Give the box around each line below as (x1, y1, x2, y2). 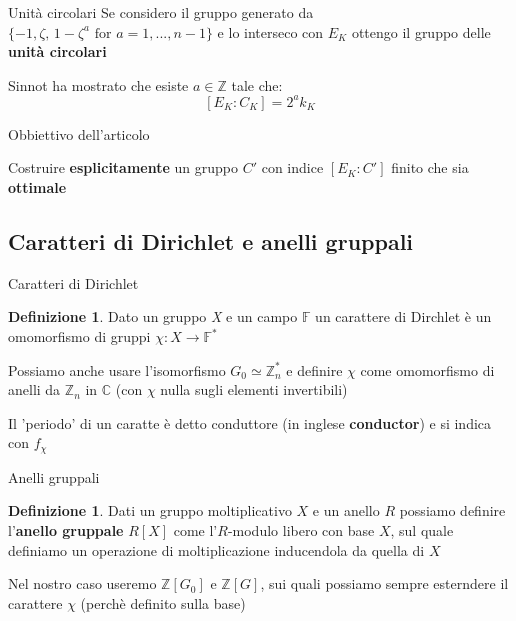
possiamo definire (399, 500, 506, 521)
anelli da (8, 379, 61, 400)
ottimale (8, 177, 67, 198)
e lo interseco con (217, 21, 324, 42)
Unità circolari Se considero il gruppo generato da (8, 2, 314, 22)
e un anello (312, 500, 380, 521)
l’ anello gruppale (8, 520, 124, 541)
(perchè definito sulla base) (80, 592, 246, 613)
